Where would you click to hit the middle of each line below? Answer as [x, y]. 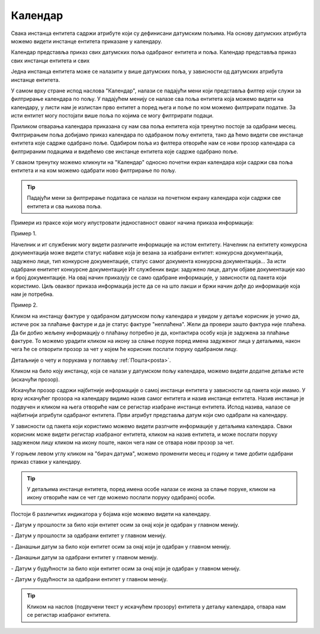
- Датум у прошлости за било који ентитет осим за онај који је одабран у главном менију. [125, 525]
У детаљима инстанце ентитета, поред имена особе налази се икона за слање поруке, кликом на [151, 489]
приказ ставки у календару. [46, 462]
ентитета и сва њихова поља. [64, 206]
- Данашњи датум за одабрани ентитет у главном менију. [84, 557]
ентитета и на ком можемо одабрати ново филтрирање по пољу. [94, 171]
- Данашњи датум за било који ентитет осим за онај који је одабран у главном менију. [121, 546]
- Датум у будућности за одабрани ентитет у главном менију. [89, 579]
